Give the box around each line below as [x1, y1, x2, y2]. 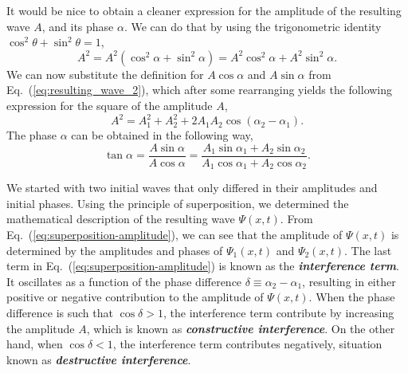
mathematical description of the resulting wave [6, 210, 235, 227]
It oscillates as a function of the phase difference [6, 273, 242, 289]
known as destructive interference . [6, 351, 191, 367]
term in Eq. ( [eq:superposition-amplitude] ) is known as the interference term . [6, 257, 399, 274]
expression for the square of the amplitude [6, 96, 213, 113]
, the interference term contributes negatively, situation [112, 336, 382, 352]
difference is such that [6, 304, 113, 320]
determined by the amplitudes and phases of [6, 241, 223, 258]
